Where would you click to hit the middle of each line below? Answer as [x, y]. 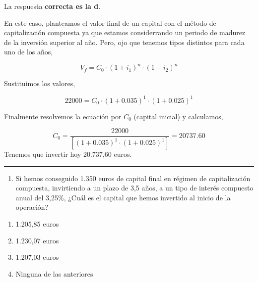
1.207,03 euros [37, 257]
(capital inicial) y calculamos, [178, 116]
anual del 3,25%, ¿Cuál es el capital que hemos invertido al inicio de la [123, 197]
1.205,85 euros [37, 224]
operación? [32, 207]
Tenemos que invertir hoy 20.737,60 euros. [68, 154]
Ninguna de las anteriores [54, 273]
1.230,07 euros [37, 240]
